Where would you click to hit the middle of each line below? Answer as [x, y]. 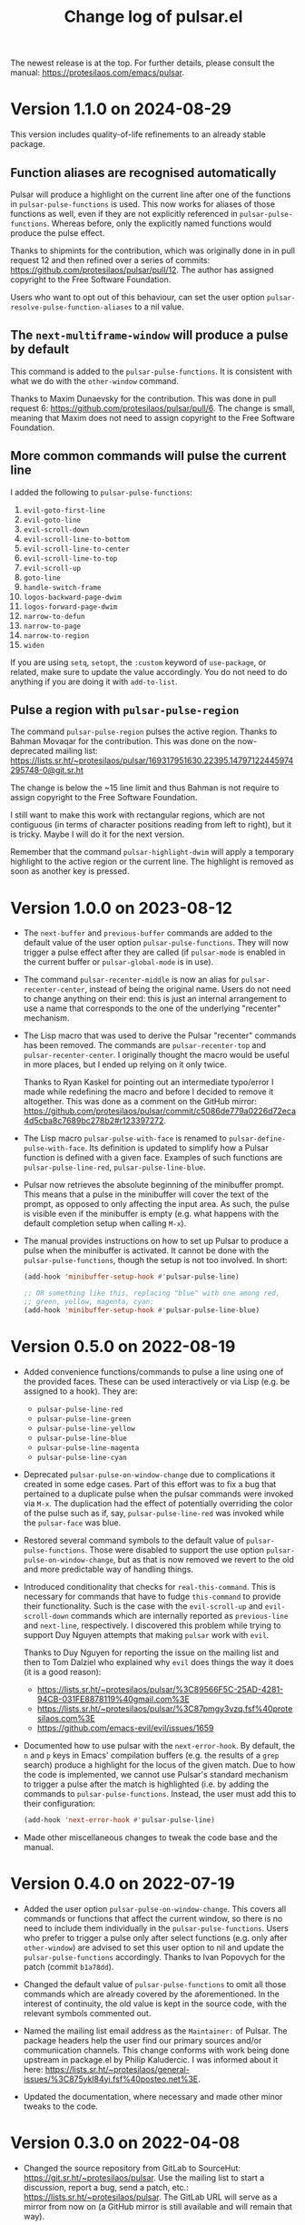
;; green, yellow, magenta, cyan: [89, 1302]
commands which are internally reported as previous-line [179, 1615]
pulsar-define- [258, 1139]
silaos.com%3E [66, 1718]
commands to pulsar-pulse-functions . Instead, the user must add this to [160, 1793]
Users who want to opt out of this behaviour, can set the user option [138, 297]
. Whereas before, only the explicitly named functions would [159, 223]
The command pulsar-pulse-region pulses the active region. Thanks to [144, 731]
